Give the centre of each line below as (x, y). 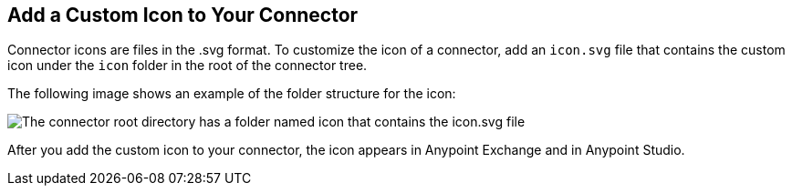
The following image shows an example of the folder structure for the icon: (232, 94)
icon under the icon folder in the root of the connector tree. (188, 66)
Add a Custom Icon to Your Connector (183, 15)
